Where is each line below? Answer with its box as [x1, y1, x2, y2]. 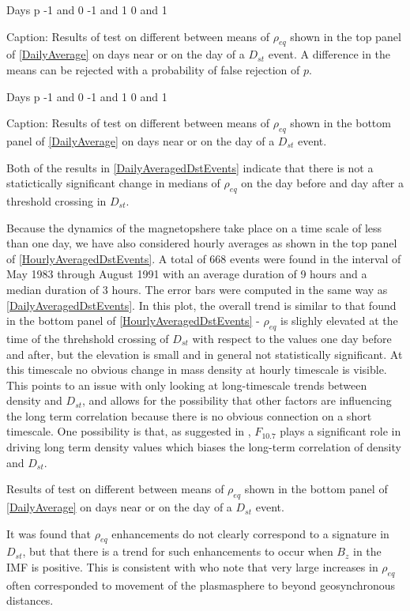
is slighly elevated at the [280, 312, 398, 329]
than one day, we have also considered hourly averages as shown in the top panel [6, 235, 397, 251]
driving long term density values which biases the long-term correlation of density [6, 439, 401, 455]
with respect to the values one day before [192, 330, 392, 346]
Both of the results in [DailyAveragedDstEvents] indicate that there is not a [6, 159, 374, 175]
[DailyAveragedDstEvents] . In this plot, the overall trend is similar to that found [6, 296, 397, 313]
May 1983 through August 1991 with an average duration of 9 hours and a [6, 266, 367, 282]
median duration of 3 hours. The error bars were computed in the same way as [6, 281, 388, 297]
